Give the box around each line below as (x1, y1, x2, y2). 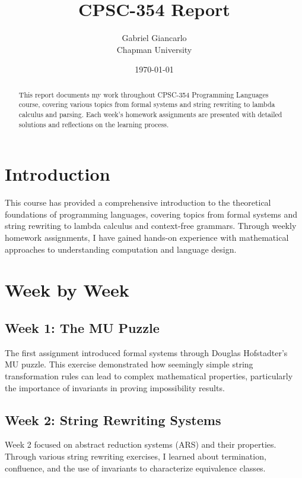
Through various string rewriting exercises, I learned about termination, (5, 449, 266, 462)
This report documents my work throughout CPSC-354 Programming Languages (18, 89, 269, 99)
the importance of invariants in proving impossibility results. (5, 381, 225, 394)
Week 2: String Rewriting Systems (5, 410, 221, 429)
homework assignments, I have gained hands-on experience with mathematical (5, 231, 289, 244)
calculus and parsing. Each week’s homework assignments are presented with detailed (18, 109, 282, 119)
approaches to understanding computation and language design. (5, 243, 237, 255)
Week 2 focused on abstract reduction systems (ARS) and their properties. (5, 438, 276, 451)
